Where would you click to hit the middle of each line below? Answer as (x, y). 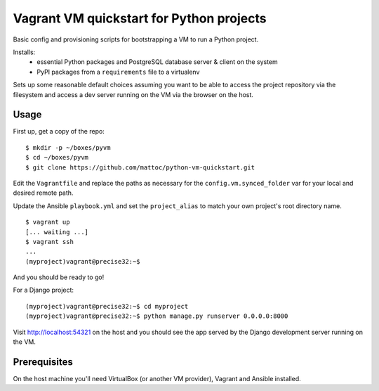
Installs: (24, 52)
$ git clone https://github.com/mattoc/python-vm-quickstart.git (140, 167)
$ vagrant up (48, 222)
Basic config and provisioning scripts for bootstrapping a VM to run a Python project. (136, 39)
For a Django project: (43, 290)
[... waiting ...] (57, 232)
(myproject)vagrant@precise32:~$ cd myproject (107, 306)
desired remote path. (43, 193)
